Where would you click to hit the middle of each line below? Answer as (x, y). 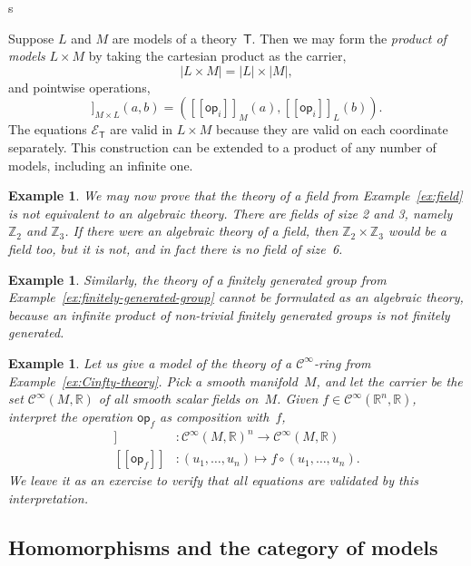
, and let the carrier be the (389, 381)
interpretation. (49, 498)
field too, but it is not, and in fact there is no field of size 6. (176, 248)
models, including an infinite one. (101, 165)
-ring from (342, 362)
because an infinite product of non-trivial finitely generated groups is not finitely (229, 314)
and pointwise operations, (79, 87)
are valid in (142, 129)
